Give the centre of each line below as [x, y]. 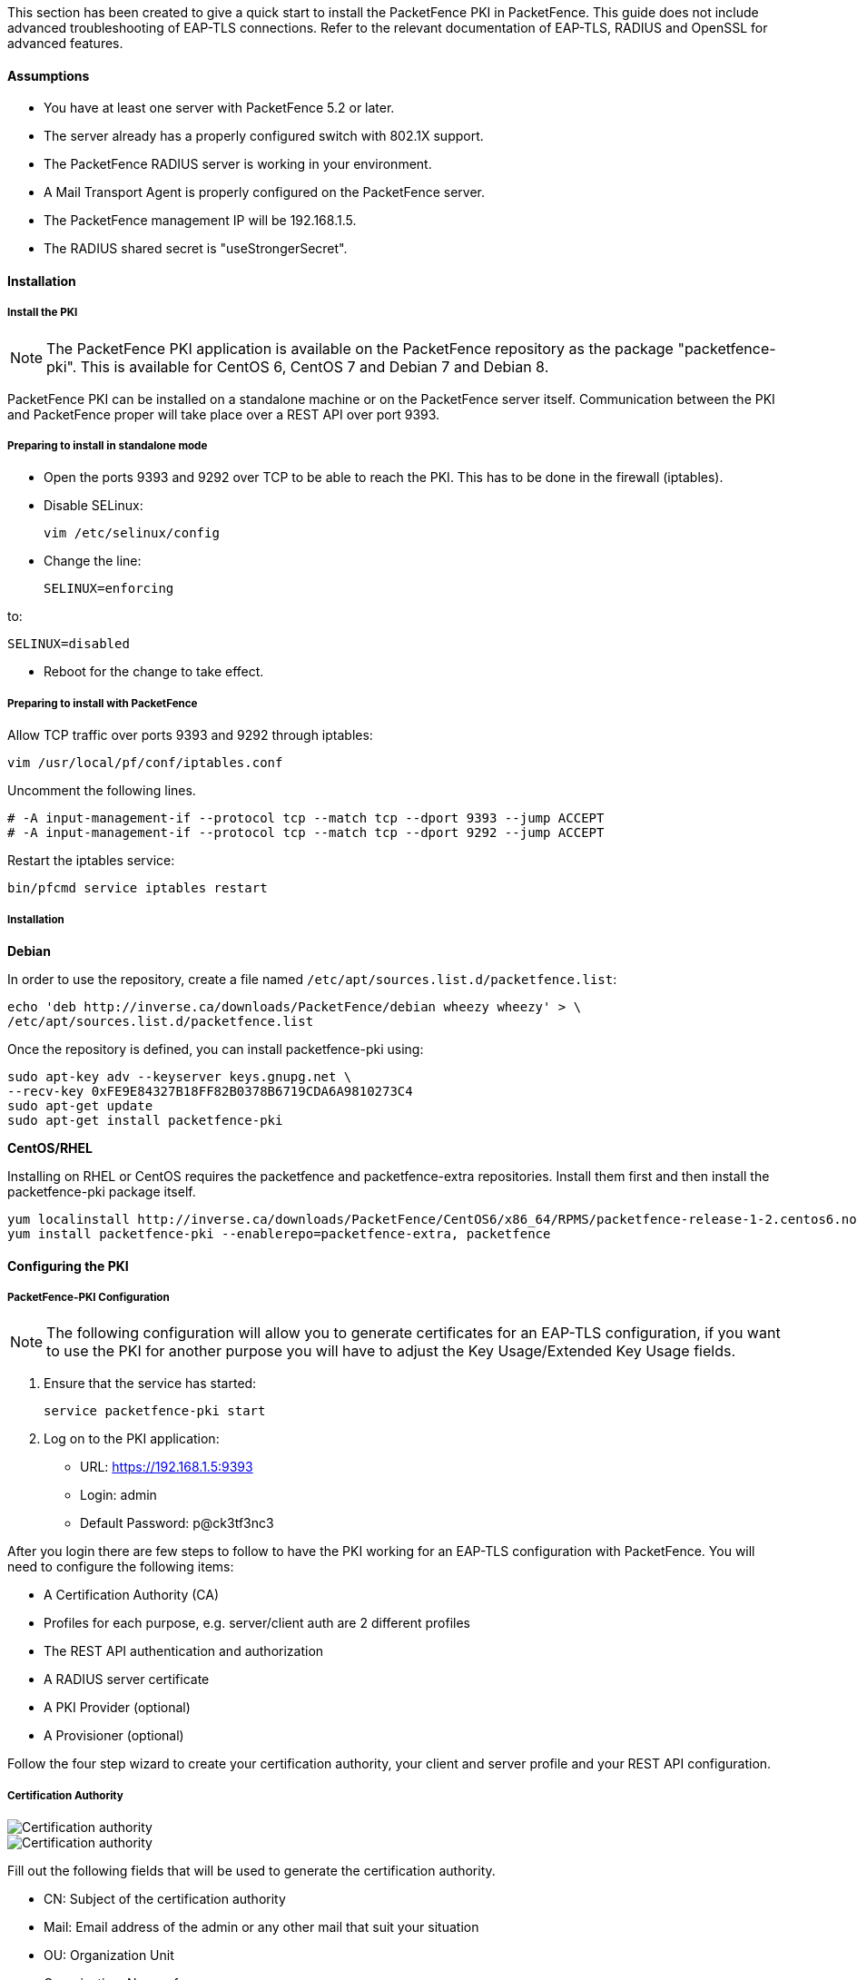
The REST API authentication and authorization [184, 1651]
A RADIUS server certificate [127, 1680]
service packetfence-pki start [155, 1411]
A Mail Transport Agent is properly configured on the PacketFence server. [264, 192]
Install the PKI [43, 313]
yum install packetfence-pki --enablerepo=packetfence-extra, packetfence [279, 1233]
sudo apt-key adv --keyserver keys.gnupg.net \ [180, 1076]
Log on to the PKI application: [132, 1439]
